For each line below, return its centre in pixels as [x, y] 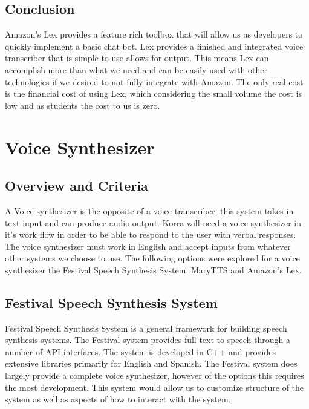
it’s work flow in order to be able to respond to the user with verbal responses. [151, 234]
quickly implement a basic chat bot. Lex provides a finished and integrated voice [154, 46]
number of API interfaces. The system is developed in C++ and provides [140, 351]
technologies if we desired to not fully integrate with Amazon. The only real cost [154, 81]
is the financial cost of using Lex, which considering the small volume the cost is [154, 93]
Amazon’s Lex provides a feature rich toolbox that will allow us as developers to [154, 34]
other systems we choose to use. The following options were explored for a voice [152, 258]
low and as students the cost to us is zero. [83, 105]
